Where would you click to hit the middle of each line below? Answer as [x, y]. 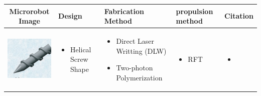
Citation [239, 16]
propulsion [194, 11]
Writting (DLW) [141, 51]
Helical [81, 49]
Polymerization [139, 77]
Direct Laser [135, 40]
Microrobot [29, 11]
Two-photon [135, 68]
